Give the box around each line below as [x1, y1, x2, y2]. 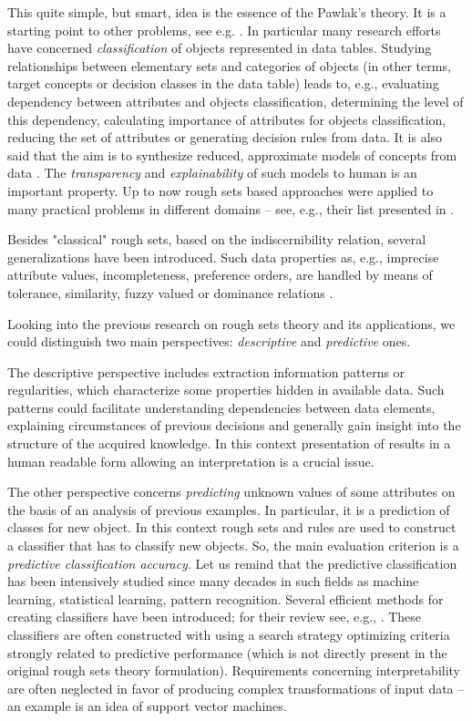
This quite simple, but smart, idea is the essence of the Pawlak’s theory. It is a [7, 3, 446, 21]
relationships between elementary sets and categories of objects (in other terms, [7, 56, 451, 75]
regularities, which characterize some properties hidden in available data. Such [7, 380, 445, 399]
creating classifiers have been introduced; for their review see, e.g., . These [7, 607, 422, 626]
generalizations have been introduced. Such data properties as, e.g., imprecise [7, 247, 439, 266]
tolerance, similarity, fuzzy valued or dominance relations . [7, 283, 333, 302]
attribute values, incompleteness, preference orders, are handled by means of [7, 265, 433, 284]
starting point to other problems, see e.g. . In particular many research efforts [7, 20, 441, 39]
